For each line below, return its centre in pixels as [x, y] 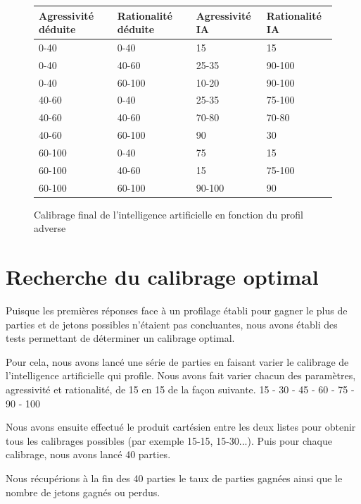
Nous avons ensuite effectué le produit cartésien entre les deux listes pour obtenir [181, 427]
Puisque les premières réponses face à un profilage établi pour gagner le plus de [177, 311]
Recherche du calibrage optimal [162, 277]
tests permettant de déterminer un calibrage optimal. [120, 338]
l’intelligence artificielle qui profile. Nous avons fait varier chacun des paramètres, [181, 375]
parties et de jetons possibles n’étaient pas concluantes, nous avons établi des [172, 324]
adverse [50, 228]
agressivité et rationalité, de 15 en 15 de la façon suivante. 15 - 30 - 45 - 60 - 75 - [180, 389]
